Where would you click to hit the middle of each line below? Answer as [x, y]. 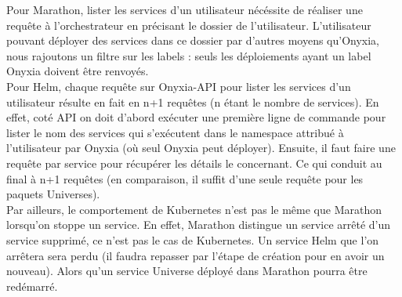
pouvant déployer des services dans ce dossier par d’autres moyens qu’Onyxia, [193, 40]
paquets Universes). [53, 194]
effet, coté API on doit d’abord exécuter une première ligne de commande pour [196, 117]
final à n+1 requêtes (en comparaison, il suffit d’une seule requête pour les [185, 178]
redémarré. [32, 286]
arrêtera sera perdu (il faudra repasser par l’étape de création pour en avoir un [196, 255]
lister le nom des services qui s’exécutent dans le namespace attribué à [175, 132]
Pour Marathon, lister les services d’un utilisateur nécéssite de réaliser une [185, 9]
